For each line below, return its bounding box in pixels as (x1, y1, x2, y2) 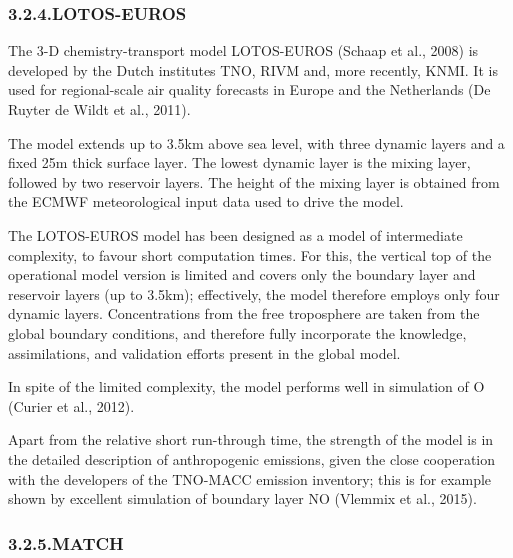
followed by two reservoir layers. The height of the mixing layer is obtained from (8, 171, 500, 192)
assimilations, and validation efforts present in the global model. (8, 342, 401, 363)
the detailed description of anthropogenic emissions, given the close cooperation (8, 448, 496, 469)
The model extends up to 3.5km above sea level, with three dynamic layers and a (8, 132, 505, 153)
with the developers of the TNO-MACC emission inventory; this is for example (8, 468, 492, 489)
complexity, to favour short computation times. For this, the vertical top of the (8, 244, 492, 265)
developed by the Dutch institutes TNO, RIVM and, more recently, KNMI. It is (8, 59, 498, 80)
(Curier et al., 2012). (8, 395, 135, 416)
